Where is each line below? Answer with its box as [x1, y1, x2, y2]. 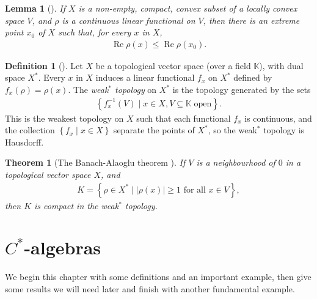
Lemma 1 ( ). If [5, 2, 65, 14]
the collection [5, 124, 55, 136]
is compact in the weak [34, 199, 119, 212]
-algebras [24, 235, 101, 260]
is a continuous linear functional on [62, 13, 195, 26]
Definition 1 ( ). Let [5, 59, 83, 72]
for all [183, 185, 206, 194]
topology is [263, 124, 305, 136]
